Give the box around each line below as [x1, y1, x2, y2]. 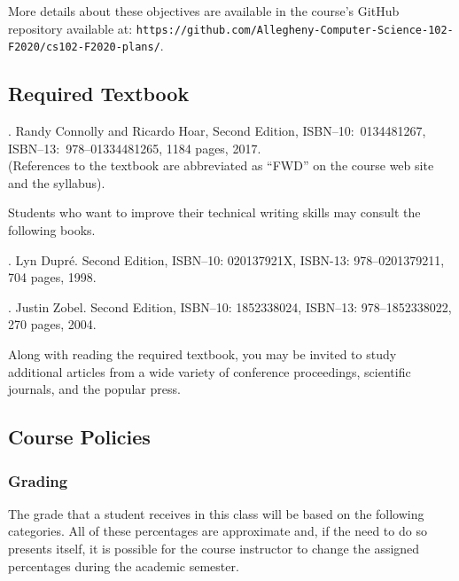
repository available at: [8, 19, 133, 37]
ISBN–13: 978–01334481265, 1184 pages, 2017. [8, 138, 261, 157]
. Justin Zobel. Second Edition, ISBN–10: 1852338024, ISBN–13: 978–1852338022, [8, 297, 452, 316]
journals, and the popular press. [8, 380, 181, 398]
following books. [8, 221, 96, 239]
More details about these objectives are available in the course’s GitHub [8, 2, 400, 20]
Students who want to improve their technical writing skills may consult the [8, 203, 421, 222]
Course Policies [8, 423, 151, 451]
